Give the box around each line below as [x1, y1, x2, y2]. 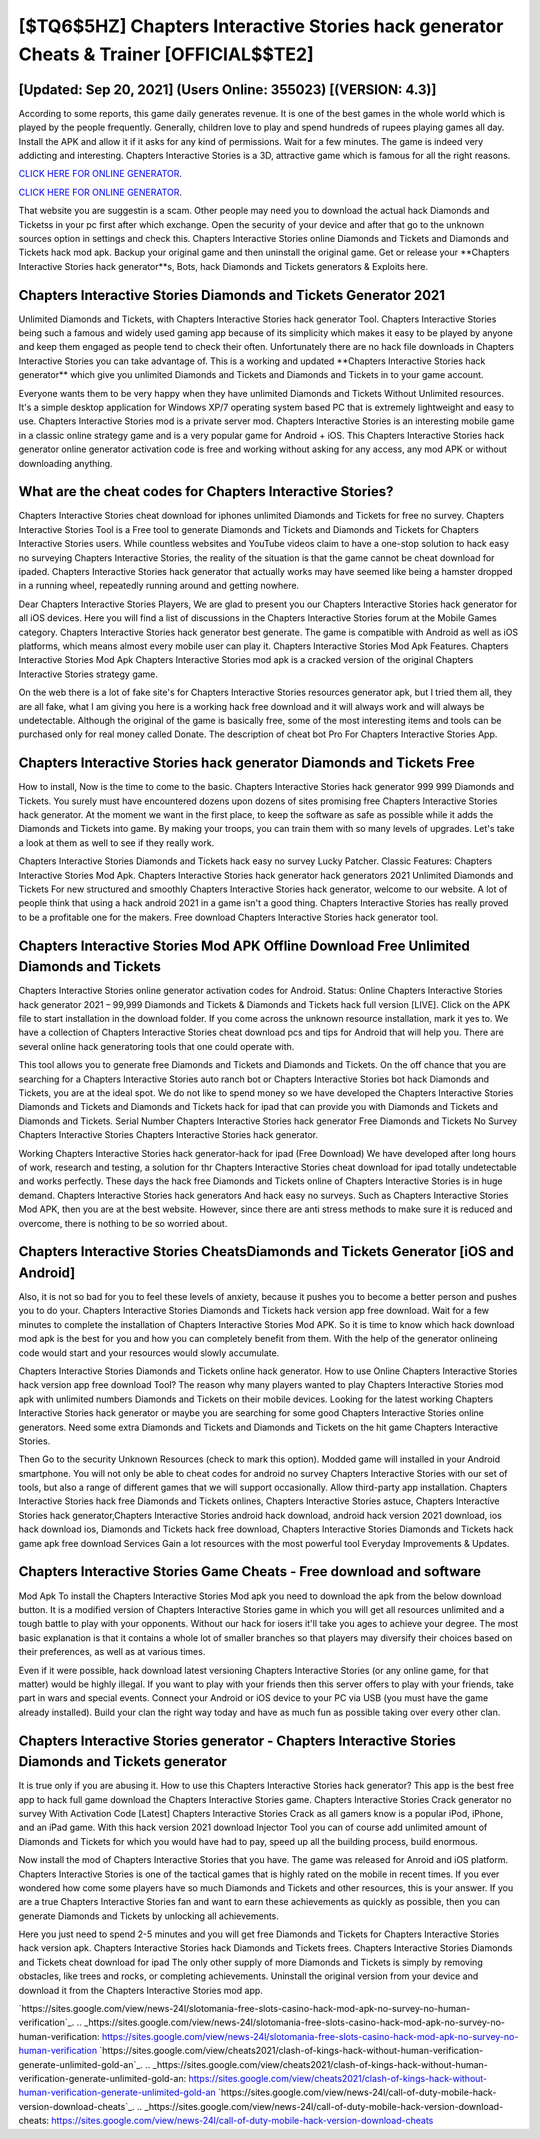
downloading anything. [18, 457, 114, 469]
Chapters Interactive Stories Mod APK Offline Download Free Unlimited [18, 937, 470, 954]
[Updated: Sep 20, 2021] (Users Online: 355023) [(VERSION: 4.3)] [18, 81, 437, 98]
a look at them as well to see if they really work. [18, 836, 215, 849]
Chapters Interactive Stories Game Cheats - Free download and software [18, 1563, 482, 1580]
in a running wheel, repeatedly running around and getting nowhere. [18, 580, 300, 592]
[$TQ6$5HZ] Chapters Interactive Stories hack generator [18, 15, 504, 37]
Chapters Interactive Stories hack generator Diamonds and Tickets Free [18, 755, 475, 772]
